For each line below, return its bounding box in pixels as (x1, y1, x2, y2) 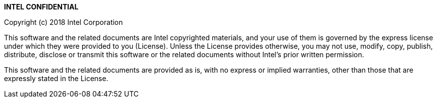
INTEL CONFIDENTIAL (4, 2, 79, 11)
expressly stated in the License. (4, 74, 109, 83)
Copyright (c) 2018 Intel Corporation (4, 18, 123, 26)
